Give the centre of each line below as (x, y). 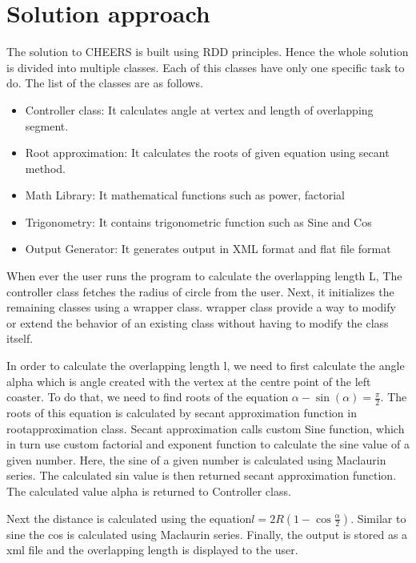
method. (45, 168)
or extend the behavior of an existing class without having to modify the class (198, 322)
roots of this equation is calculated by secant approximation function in (182, 413)
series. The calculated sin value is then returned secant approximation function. (202, 475)
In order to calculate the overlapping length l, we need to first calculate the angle (206, 366)
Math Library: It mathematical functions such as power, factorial (185, 195)
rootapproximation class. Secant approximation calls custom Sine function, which (206, 428)
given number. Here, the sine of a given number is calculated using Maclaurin (196, 459)
